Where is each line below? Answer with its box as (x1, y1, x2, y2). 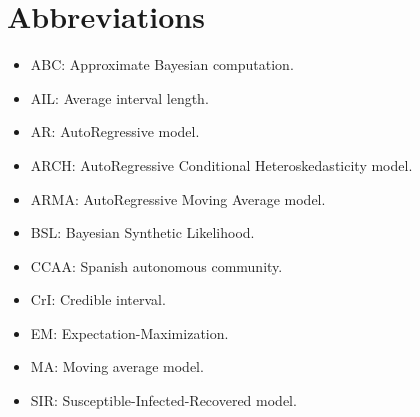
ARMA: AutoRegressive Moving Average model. (30, 188, 326, 209)
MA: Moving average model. (30, 356, 204, 377)
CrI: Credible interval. (30, 289, 166, 310)
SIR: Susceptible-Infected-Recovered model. (30, 390, 297, 411)
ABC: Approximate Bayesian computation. (30, 54, 294, 75)
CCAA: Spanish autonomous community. (30, 255, 283, 276)
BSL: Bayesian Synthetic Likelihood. (30, 222, 255, 243)
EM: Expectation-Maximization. (30, 322, 229, 343)
